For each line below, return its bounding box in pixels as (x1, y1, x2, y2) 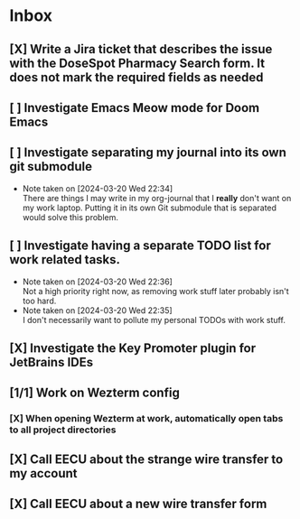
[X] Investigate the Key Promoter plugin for (9, 340, 256, 356)
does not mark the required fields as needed (9, 70, 264, 85)
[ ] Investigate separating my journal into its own (9, 145, 287, 161)
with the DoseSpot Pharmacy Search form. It (9, 55, 265, 70)
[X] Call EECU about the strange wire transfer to (9, 451, 284, 467)
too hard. (22, 295, 57, 306)
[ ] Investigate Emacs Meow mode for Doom (9, 100, 260, 116)
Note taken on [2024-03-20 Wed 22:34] (22, 182, 173, 194)
